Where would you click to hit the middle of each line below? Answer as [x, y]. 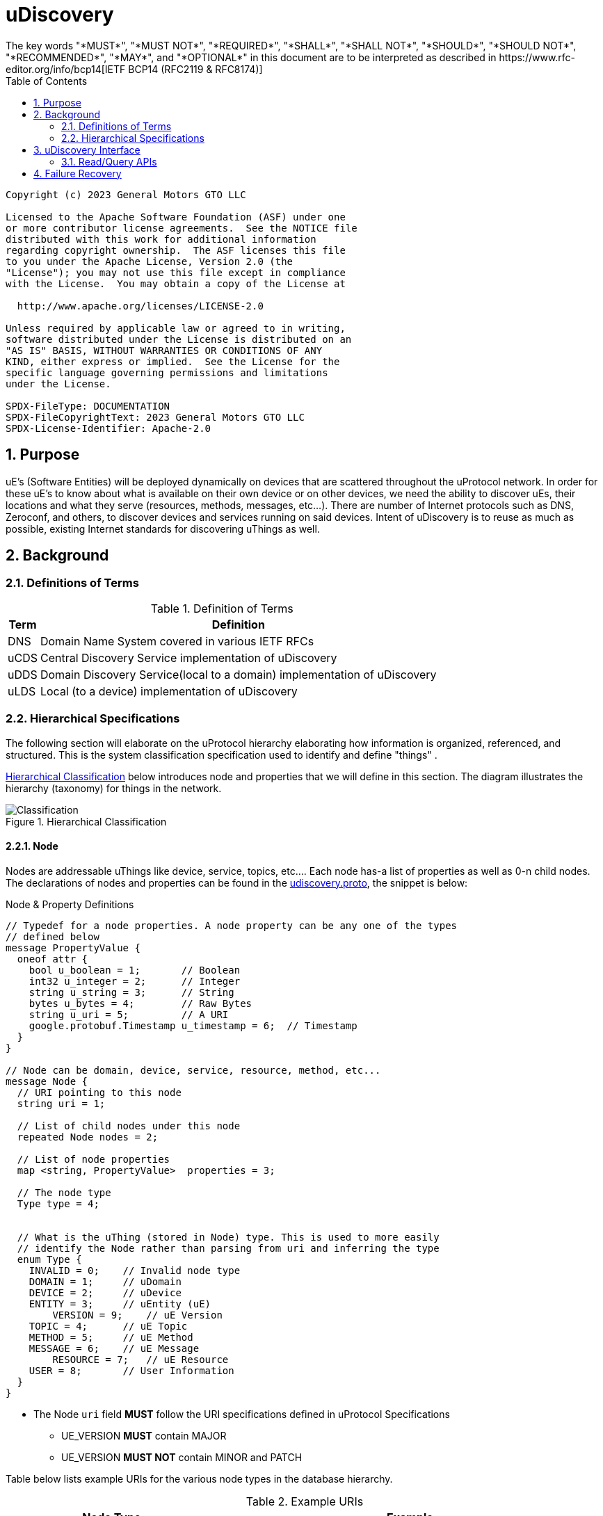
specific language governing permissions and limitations [167, 372]
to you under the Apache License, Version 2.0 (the [150, 261]
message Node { [47, 1081]
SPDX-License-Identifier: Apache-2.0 [108, 428]
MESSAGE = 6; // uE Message [114, 1348]
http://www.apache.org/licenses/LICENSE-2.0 [140, 306]
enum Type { [49, 1259]
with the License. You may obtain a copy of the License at [176, 283]
